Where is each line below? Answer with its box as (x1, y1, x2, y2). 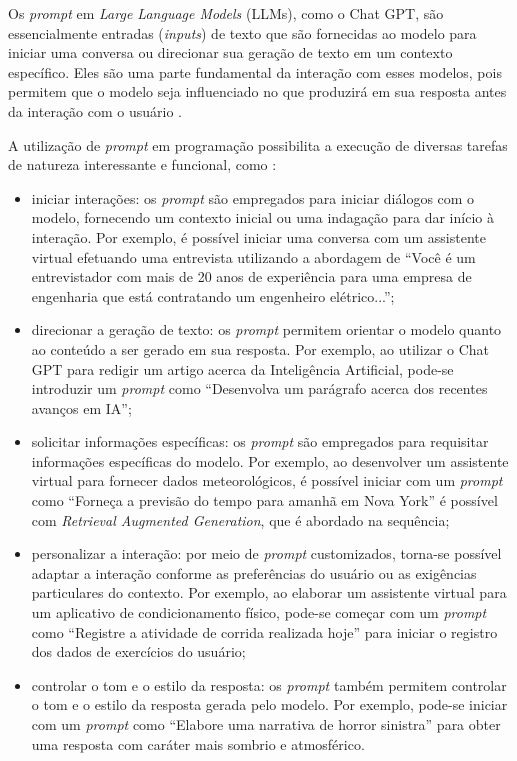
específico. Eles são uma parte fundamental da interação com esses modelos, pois (8, 61, 502, 82)
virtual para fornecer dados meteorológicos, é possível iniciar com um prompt (31, 470, 503, 491)
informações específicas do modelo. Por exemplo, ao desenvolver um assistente (31, 450, 509, 471)
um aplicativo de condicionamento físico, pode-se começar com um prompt (31, 602, 487, 623)
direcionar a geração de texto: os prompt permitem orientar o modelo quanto (31, 319, 502, 340)
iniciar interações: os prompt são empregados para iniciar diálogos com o (31, 187, 475, 208)
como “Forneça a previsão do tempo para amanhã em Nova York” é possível (31, 490, 498, 511)
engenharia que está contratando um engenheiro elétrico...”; (31, 285, 395, 306)
